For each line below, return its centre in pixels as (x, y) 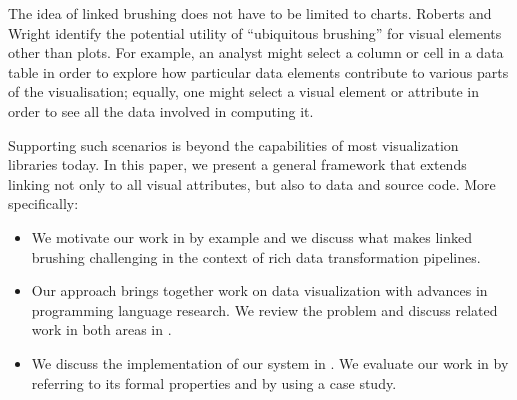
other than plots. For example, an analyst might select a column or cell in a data (256, 52)
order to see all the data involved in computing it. (161, 110)
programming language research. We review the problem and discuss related (264, 309)
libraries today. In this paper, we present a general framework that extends (237, 164)
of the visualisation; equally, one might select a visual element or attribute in (243, 91)
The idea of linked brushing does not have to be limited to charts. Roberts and (250, 13)
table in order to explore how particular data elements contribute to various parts (258, 71)
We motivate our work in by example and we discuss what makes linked (251, 236)
